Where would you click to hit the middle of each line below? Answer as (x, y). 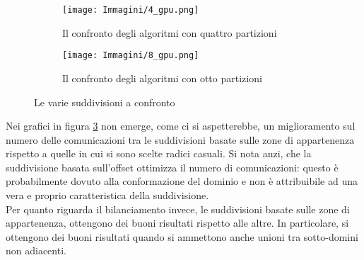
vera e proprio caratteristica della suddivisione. (107, 195)
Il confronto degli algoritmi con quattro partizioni (170, 32)
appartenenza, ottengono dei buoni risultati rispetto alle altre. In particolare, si (177, 223)
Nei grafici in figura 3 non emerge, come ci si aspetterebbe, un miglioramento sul (181, 126)
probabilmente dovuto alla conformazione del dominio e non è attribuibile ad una (182, 181)
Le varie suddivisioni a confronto (105, 102)
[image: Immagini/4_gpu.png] (131, 10)
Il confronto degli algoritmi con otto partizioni (162, 78)
